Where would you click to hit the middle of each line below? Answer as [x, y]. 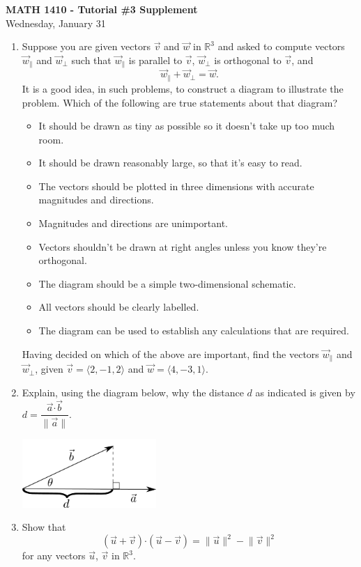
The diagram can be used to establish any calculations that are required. [194, 331]
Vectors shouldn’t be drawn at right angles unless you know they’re [183, 246]
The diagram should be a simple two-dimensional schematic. [167, 283]
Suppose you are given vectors [86, 46]
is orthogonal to [248, 60]
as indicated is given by [305, 392]
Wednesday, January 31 [56, 23]
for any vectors [54, 556]
